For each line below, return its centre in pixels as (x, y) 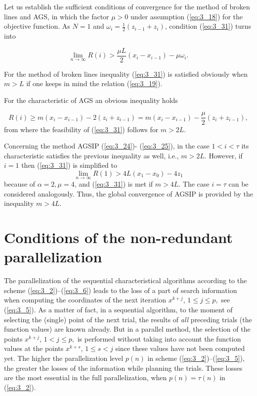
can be (238, 184)
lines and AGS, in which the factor (57, 16)
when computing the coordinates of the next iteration (85, 300)
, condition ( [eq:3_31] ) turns (208, 26)
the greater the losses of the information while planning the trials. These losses (123, 368)
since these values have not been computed (180, 348)
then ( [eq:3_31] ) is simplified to (69, 165)
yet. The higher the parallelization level (64, 358)
